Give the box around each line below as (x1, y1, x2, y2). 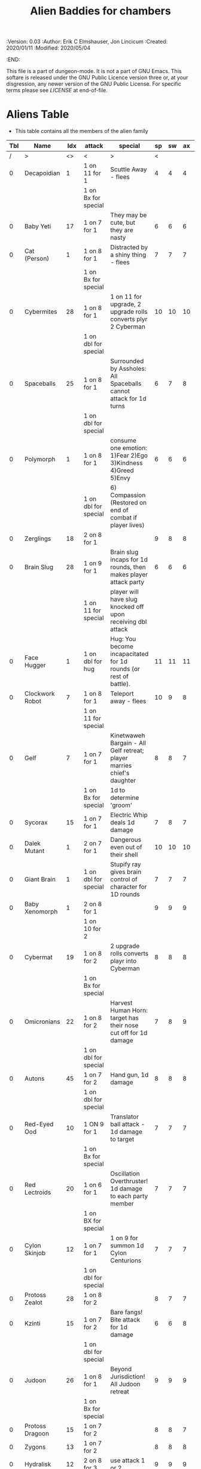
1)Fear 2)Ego (110, 451, 148, 460)
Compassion (110, 491, 146, 500)
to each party (110, 1192, 148, 1201)
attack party (110, 578, 145, 587)
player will (110, 588, 139, 596)
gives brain (110, 868, 142, 876)
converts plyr (110, 315, 148, 324)
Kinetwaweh (110, 732, 145, 740)
